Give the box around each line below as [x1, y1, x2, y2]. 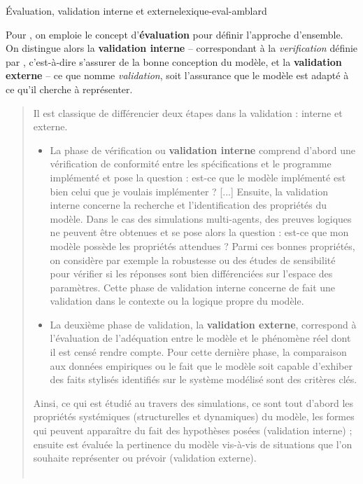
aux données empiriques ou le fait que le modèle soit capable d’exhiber [50, 358, 353, 373]
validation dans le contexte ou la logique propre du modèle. [50, 293, 304, 308]
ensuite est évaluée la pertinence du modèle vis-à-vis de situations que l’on [33, 436, 353, 451]
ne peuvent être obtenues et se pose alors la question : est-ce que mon [50, 225, 349, 240]
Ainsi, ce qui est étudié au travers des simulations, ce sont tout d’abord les [33, 395, 354, 410]
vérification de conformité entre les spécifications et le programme [50, 156, 332, 171]
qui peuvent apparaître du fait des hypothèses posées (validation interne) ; [33, 423, 353, 438]
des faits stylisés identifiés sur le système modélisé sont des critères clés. [50, 372, 357, 387]
